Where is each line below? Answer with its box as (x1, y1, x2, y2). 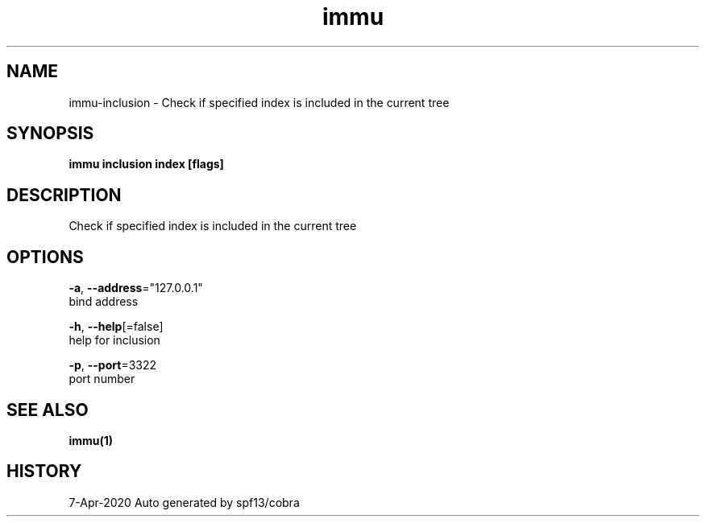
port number (69, 372, 135, 386)
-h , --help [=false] (69, 319, 164, 334)
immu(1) (69, 433, 114, 447)
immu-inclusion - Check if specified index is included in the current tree (69, 95, 450, 109)
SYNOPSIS (6, 123, 94, 144)
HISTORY (6, 461, 82, 482)
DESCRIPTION (6, 184, 122, 205)
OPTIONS (6, 246, 84, 267)
